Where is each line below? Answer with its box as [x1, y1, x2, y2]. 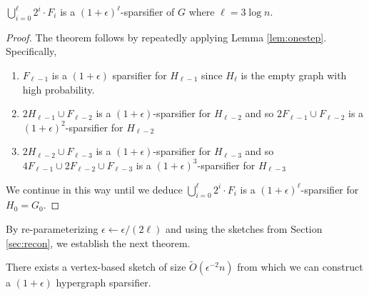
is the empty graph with [241, 67, 347, 82]
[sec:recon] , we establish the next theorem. [6, 235, 191, 250]
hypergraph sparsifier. [56, 275, 151, 290]
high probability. [22, 81, 95, 96]
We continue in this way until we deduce [6, 181, 183, 196]
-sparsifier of [121, 4, 175, 19]
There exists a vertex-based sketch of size [6, 259, 186, 274]
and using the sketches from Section [165, 221, 323, 236]
